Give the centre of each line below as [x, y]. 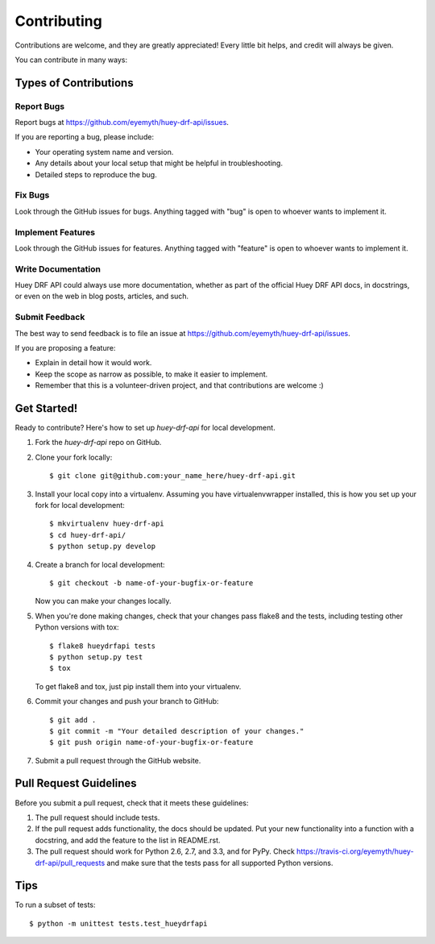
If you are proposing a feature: [65, 348]
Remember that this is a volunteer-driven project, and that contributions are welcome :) [179, 385]
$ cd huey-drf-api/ [88, 535]
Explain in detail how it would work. [93, 363]
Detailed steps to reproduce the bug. [96, 174]
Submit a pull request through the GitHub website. [118, 760]
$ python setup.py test [96, 657]
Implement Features [55, 232]
